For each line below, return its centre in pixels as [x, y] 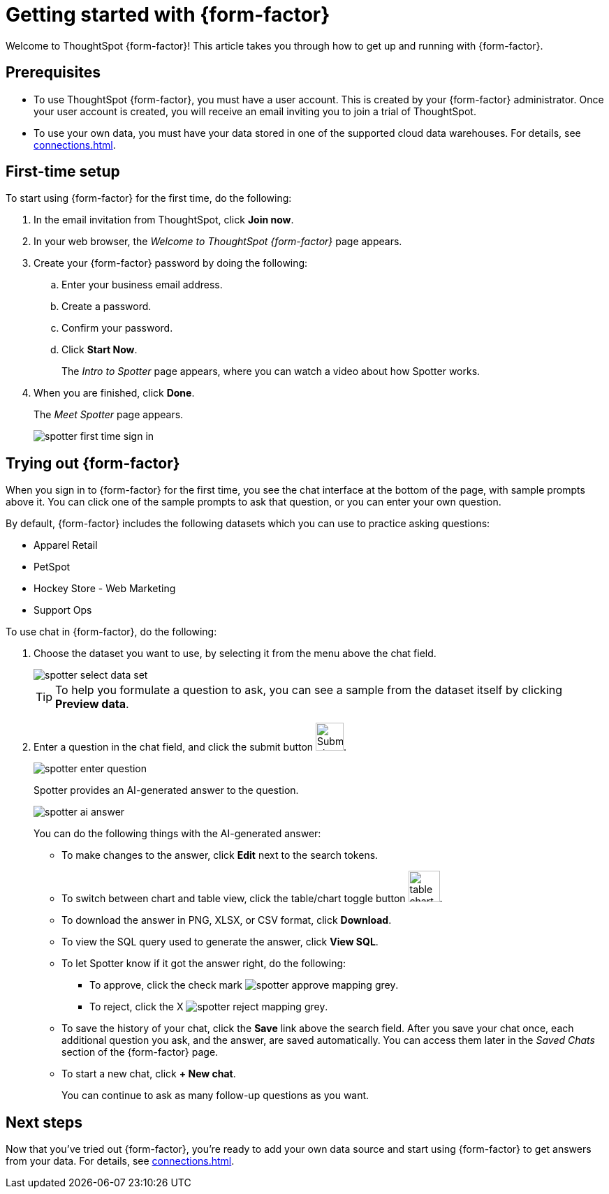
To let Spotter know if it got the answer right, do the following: [204, 964]
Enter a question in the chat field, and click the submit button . [190, 747]
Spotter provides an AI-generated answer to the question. [166, 790]
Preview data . [92, 704]
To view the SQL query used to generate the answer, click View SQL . [220, 942]
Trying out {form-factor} [93, 463]
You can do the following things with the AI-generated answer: [177, 834]
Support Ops [63, 610]
